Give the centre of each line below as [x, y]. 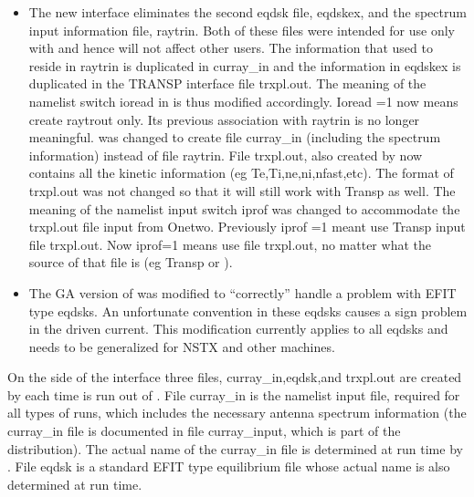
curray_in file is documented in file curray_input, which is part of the [204, 431]
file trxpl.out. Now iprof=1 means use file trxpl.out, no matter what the [230, 244]
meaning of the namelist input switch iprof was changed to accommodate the [244, 208]
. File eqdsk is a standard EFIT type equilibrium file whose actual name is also [229, 466]
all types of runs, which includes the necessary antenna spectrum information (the [237, 413]
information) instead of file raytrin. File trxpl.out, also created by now [226, 155]
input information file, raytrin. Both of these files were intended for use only [242, 30]
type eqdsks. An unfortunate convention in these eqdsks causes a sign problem [248, 311]
